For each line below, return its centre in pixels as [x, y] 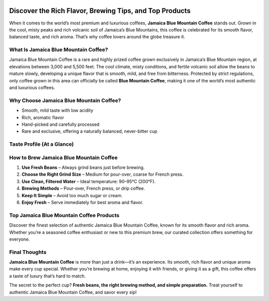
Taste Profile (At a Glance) [42, 144]
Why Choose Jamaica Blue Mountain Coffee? [65, 100]
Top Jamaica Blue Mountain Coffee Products [64, 215]
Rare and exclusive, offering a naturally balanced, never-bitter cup [90, 131]
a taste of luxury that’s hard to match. [48, 276]
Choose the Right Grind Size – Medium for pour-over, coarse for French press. [103, 174]
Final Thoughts [28, 252]
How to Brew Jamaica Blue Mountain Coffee [64, 157]
